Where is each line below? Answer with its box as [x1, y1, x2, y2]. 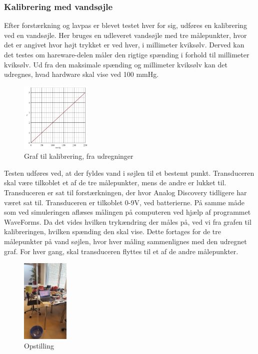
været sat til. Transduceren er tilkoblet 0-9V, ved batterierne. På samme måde [4, 197, 244, 207]
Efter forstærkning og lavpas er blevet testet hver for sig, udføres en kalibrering [4, 20, 247, 30]
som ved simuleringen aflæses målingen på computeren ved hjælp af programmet [4, 207, 251, 217]
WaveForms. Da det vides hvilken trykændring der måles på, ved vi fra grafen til [4, 216, 251, 227]
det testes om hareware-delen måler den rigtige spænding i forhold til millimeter [4, 49, 249, 59]
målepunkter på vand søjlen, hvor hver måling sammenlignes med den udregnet [4, 236, 247, 247]
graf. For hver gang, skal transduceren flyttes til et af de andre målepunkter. [4, 246, 238, 256]
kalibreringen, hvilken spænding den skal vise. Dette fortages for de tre [4, 226, 221, 237]
